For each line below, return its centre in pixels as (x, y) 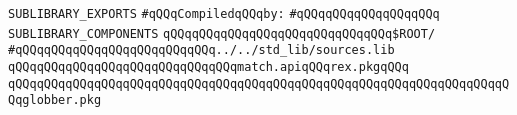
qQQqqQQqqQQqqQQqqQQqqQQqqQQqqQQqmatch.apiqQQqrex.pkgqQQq (208, 66)
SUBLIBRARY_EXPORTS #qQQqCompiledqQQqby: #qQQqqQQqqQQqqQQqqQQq (224, 14)
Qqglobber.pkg (55, 100)
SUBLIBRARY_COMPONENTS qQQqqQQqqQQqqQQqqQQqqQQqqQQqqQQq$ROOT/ (222, 33)
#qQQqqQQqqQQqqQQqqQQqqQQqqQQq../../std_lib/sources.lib (201, 50)
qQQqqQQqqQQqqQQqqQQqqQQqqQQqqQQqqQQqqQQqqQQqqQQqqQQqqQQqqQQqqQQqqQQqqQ (259, 83)
